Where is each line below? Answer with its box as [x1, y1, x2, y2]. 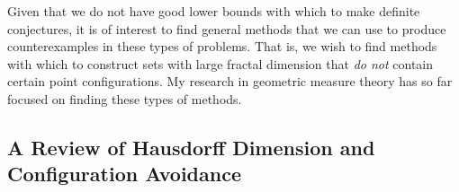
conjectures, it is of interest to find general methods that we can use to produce [7, 19, 446, 38]
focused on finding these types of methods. [7, 89, 242, 108]
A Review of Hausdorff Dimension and [7, 133, 375, 161]
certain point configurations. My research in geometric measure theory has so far [7, 72, 453, 91]
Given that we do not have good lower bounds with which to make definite [7, 2, 420, 20]
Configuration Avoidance [7, 160, 241, 188]
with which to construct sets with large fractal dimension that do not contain [7, 54, 434, 73]
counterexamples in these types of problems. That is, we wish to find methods [7, 37, 437, 56]
